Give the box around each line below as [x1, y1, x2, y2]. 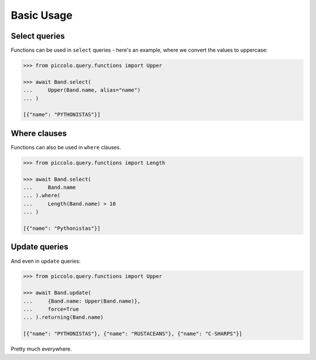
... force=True [23, 306, 79, 313]
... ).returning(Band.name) [23, 314, 104, 321]
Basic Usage [11, 9, 73, 22]
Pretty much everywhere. [11, 345, 73, 352]
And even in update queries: [11, 258, 81, 265]
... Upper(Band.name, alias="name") [23, 87, 140, 94]
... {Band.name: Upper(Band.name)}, [23, 297, 140, 304]
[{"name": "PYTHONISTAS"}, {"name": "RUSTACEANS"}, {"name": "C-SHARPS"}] [23, 331, 243, 337]
